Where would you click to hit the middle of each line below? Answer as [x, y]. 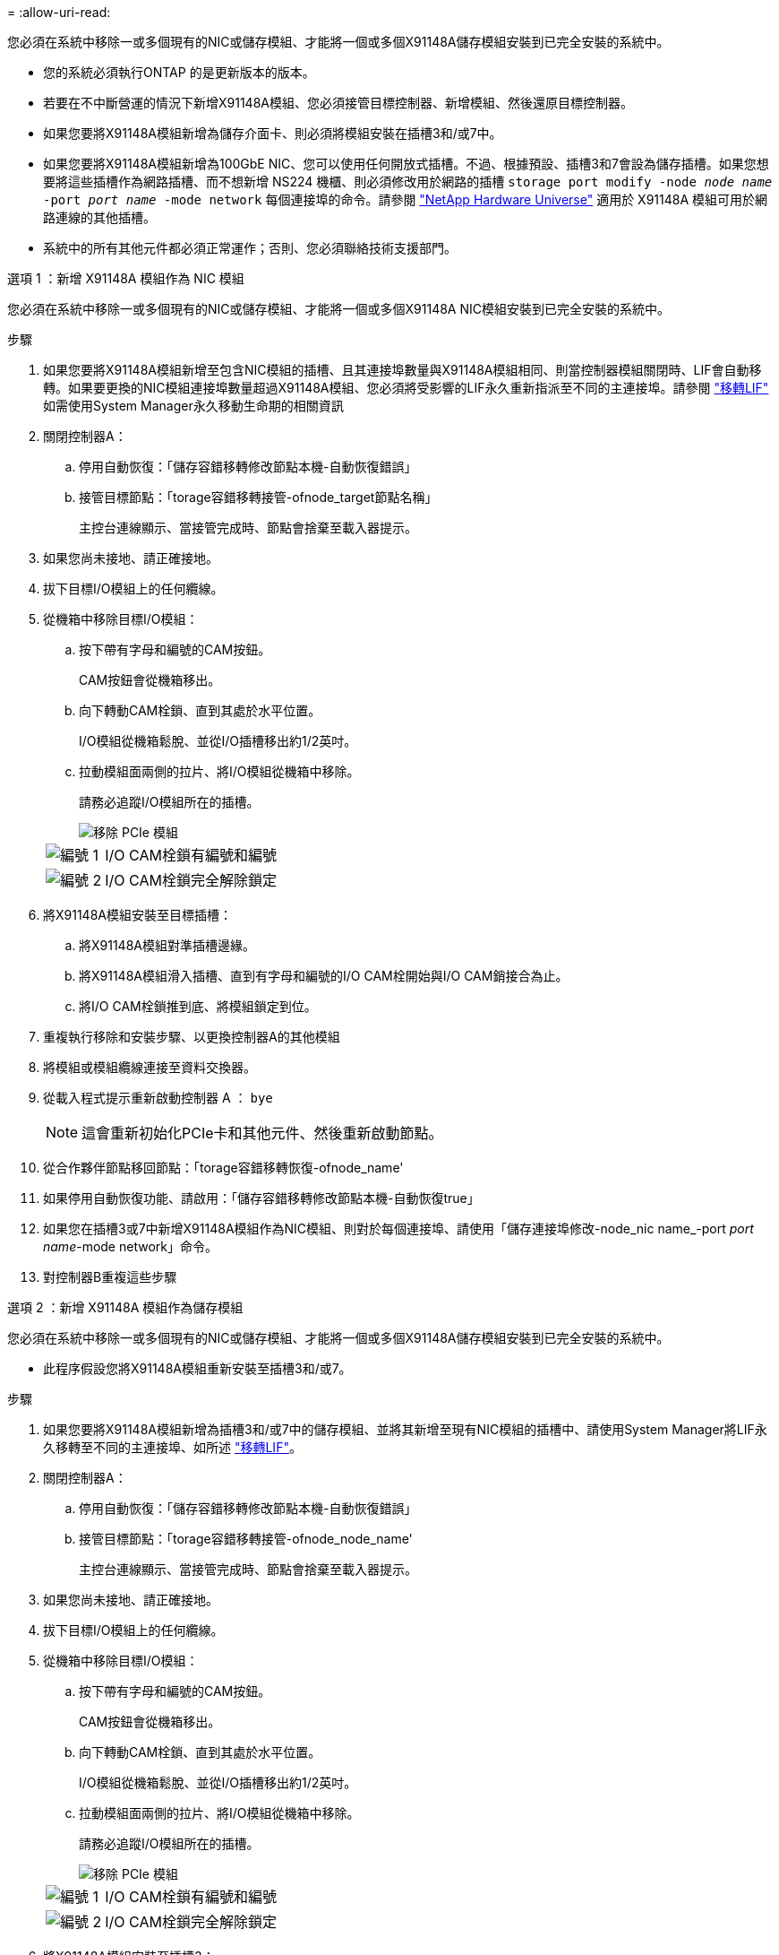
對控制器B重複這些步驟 [110, 1277]
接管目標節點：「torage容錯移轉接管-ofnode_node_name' [246, 1539]
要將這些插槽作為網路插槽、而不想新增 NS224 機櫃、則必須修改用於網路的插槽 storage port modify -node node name [408, 182]
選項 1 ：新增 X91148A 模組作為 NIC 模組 [126, 278]
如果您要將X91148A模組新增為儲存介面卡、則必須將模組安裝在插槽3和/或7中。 [273, 133]
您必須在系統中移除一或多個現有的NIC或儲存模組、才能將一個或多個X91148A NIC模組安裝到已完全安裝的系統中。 [338, 309]
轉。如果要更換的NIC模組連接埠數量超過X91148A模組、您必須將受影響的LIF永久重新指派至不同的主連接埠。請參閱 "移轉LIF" [406, 388]
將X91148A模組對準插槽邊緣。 [167, 945]
